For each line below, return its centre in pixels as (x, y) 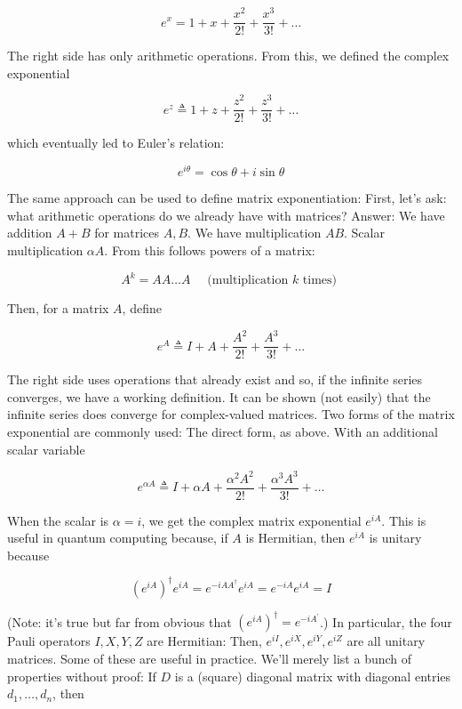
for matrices (127, 233)
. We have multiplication (255, 233)
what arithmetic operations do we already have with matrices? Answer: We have (226, 215)
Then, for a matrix (58, 308)
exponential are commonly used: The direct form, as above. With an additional (223, 431)
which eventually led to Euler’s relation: (116, 143)
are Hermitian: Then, (204, 641)
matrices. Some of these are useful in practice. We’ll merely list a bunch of (210, 659)
